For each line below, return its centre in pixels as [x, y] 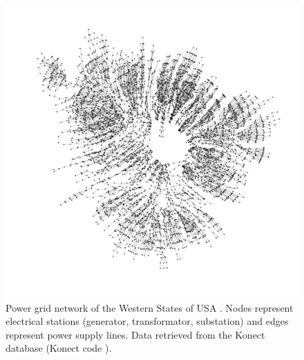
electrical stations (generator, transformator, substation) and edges [147, 321]
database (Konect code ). [59, 348]
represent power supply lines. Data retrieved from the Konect [135, 334]
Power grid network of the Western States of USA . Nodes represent [150, 307]
